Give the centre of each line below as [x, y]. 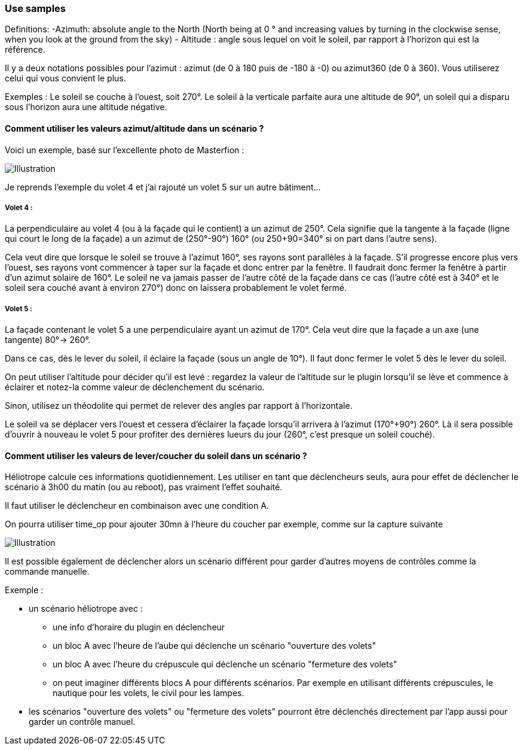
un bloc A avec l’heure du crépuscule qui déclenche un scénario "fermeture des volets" [225, 664]
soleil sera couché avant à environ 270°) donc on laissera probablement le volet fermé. [176, 288]
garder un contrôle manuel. [82, 722]
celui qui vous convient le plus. [65, 78]
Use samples [35, 8]
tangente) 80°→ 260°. [48, 340]
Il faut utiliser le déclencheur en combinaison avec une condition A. [137, 506]
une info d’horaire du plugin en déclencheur [139, 627]
